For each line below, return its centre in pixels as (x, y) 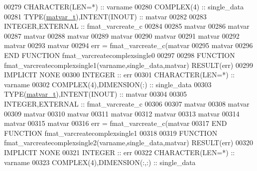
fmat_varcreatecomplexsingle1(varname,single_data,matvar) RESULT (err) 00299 (128, 65)
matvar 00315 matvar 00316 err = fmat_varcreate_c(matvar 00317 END (116, 123)
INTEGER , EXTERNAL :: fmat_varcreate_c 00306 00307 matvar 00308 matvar (127, 103)
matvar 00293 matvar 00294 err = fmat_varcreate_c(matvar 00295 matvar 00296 (128, 45)
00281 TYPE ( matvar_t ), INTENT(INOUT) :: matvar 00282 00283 (105, 16)
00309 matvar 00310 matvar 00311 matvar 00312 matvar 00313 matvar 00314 (122, 113)
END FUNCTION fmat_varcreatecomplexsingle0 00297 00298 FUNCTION (120, 55)
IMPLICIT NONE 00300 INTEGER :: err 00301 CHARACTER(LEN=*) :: (120, 75)
